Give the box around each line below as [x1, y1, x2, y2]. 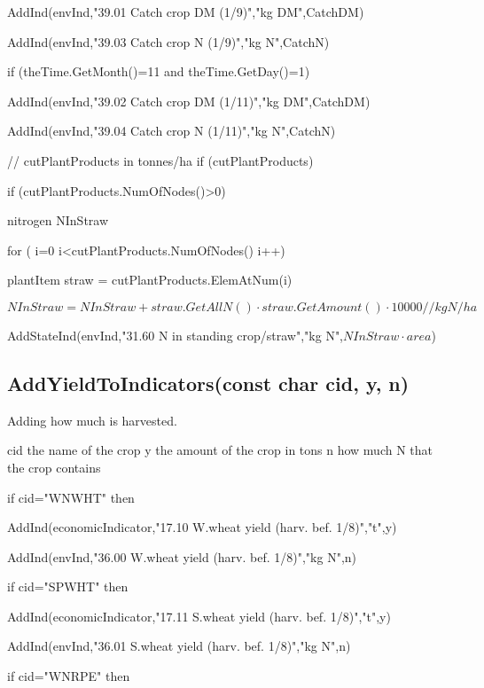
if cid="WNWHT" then [7, 488, 135, 506]
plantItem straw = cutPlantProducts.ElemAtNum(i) [7, 270, 293, 289]
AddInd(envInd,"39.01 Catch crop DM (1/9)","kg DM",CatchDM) [7, 3, 364, 20]
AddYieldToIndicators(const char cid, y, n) [7, 369, 410, 396]
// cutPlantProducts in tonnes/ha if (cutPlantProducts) [7, 151, 314, 169]
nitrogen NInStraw [7, 211, 109, 230]
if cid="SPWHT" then [7, 577, 129, 596]
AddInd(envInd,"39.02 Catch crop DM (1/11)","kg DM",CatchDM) [7, 91, 371, 110]
